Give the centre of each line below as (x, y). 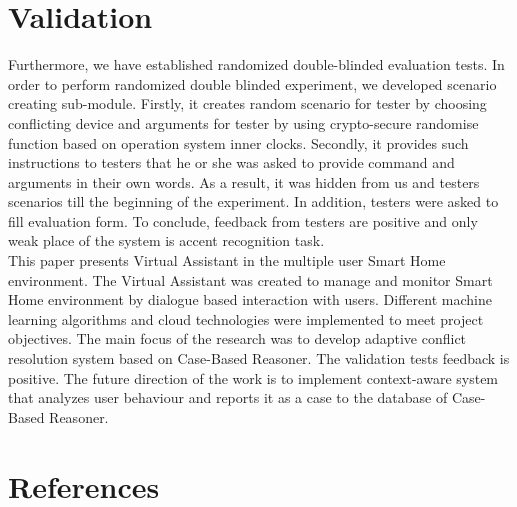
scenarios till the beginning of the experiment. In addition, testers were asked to (253, 201)
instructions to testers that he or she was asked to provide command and (231, 162)
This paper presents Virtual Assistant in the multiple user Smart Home (227, 260)
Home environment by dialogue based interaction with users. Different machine (250, 299)
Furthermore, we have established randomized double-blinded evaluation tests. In (256, 64)
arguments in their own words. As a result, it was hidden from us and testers (244, 181)
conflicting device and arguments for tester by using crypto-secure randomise (243, 122)
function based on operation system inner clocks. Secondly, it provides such (238, 142)
